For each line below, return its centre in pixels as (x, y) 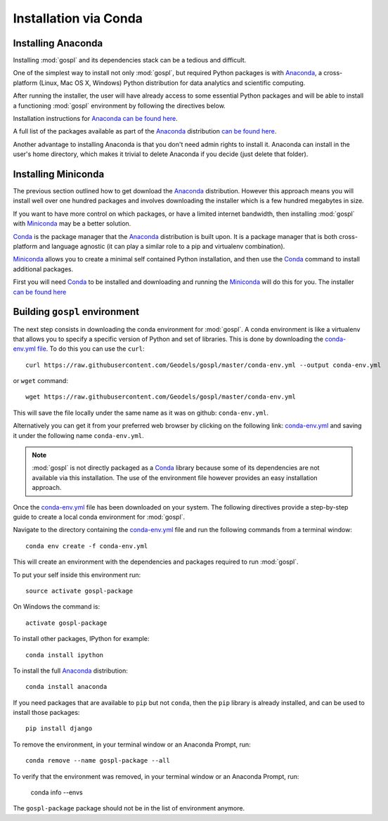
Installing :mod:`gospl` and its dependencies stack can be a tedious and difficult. (129, 60)
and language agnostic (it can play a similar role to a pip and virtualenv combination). (162, 247)
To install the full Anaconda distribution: (70, 671)
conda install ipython (65, 655)
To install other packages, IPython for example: (81, 639)
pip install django (59, 729)
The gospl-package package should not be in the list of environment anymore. (129, 808)
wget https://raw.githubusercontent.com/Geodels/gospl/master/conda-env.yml (161, 397)
